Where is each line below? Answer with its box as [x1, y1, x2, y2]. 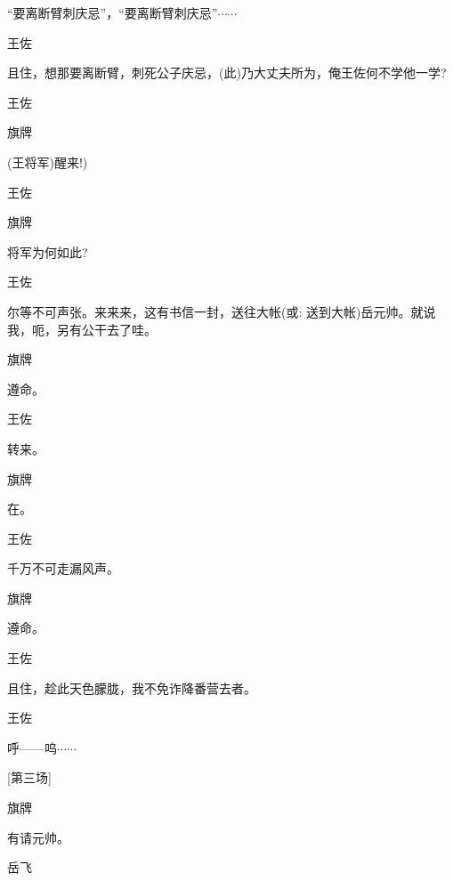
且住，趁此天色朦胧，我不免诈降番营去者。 [7, 678, 256, 697]
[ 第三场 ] [7, 768, 52, 787]
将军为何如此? [7, 242, 88, 261]
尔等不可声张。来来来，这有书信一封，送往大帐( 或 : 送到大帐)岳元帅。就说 [7, 302, 436, 320]
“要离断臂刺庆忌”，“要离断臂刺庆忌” [7, 4, 218, 21]
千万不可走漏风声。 [7, 559, 119, 578]
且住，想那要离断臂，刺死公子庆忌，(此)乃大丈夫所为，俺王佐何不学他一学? [7, 63, 447, 82]
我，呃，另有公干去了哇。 [7, 319, 157, 338]
